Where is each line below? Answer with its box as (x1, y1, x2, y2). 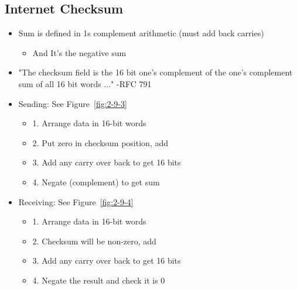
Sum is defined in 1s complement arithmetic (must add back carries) (18, 27, 264, 39)
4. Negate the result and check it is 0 (32, 274, 165, 286)
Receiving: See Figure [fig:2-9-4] (18, 195, 134, 208)
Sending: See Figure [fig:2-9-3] (18, 97, 127, 109)
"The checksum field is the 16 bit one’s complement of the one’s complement (18, 66, 293, 78)
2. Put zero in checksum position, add (32, 136, 168, 149)
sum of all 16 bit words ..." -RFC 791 (18, 77, 152, 89)
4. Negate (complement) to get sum (32, 175, 160, 188)
